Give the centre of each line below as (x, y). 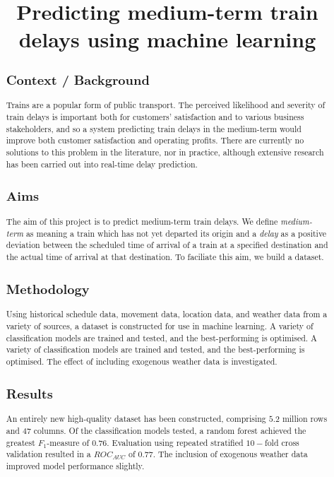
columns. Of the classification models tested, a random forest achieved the (170, 431)
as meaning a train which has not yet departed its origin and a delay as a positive (176, 233)
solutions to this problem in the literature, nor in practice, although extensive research (165, 152)
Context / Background (78, 79)
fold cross (282, 442)
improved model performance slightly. (75, 466)
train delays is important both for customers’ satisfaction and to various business (155, 116)
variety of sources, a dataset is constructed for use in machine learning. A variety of (160, 326)
